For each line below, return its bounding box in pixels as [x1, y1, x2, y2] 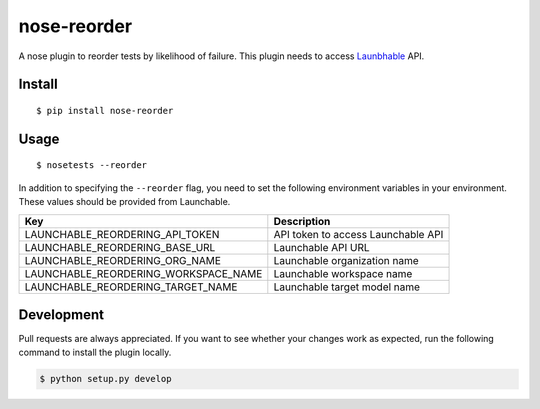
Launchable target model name [273, 280, 420, 294]
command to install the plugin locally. [18, 346, 172, 359]
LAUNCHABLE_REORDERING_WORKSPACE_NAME [24, 266, 263, 280]
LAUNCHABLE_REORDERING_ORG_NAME [24, 253, 222, 267]
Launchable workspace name [273, 266, 413, 280]
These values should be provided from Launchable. [18, 196, 231, 208]
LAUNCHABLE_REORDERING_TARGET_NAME [24, 280, 238, 294]
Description [273, 214, 331, 228]
